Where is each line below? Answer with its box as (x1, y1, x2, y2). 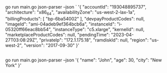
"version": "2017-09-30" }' (23, 42, 80, 48)
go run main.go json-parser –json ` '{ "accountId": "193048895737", (5, 4, 146, 10)
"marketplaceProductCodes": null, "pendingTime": (5, 32, 110, 38)
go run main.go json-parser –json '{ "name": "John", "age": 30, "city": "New (5, 57, 162, 63)
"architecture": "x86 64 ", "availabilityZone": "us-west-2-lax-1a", (5, 9, 136, 16)
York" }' (5, 62, 22, 68)
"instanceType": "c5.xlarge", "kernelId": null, (52, 26, 145, 32)
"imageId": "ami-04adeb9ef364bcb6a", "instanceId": (5, 21, 116, 27)
